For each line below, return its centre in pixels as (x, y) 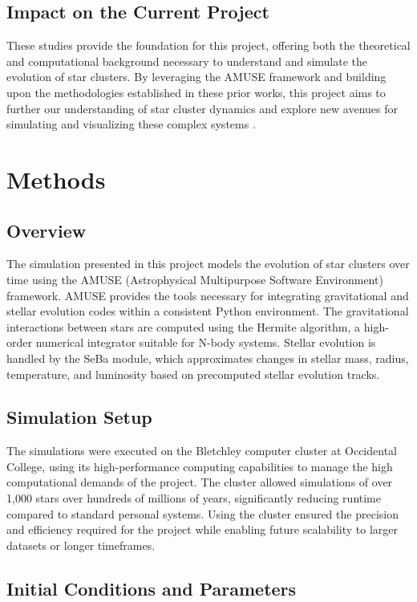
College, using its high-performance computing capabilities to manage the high (200, 466)
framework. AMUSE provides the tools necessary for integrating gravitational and (208, 295)
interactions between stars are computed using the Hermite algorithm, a (184, 326)
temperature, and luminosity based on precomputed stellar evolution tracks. (193, 374)
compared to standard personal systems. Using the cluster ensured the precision (202, 513)
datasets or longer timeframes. (81, 545)
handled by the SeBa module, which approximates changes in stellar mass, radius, (208, 358)
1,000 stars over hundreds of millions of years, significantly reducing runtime (194, 498)
